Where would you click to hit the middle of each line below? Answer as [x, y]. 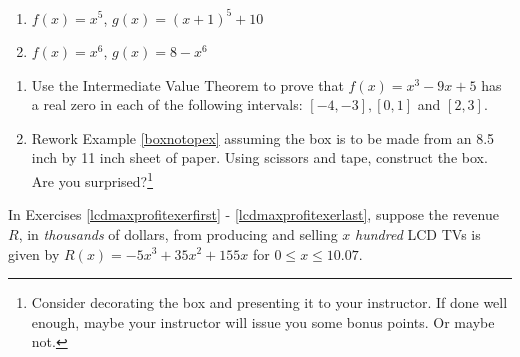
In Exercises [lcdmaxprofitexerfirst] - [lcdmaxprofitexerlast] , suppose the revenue [253, 214]
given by [34, 253]
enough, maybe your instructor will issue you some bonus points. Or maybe [263, 321]
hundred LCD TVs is [418, 233]
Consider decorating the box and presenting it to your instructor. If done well [269, 302]
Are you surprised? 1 [92, 179]
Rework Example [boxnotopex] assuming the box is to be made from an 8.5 [263, 137]
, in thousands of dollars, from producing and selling [178, 233]
